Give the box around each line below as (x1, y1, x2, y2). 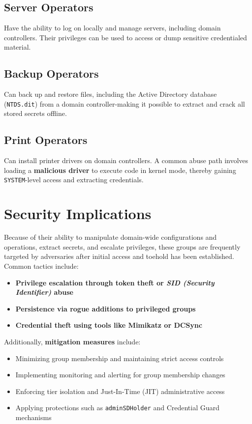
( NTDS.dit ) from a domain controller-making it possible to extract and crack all (4, 98, 245, 109)
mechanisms (15, 412, 52, 422)
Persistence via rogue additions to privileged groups (15, 303, 196, 313)
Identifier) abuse (15, 287, 73, 297)
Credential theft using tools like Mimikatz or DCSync (15, 320, 202, 330)
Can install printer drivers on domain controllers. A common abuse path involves (4, 155, 249, 166)
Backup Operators (4, 66, 99, 81)
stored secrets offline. (4, 108, 67, 118)
